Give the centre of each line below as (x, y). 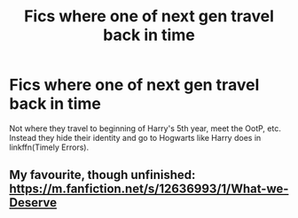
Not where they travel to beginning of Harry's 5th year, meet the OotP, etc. (145, 128)
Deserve (33, 202)
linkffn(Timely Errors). (49, 147)
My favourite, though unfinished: (102, 175)
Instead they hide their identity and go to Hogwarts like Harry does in (135, 137)
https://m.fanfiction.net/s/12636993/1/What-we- (149, 189)
